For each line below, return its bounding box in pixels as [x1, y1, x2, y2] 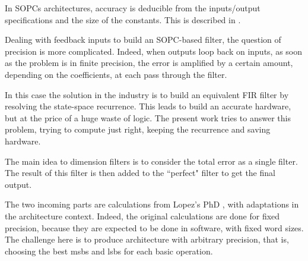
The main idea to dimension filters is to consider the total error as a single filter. [5, 155, 298, 167]
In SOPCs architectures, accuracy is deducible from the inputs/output [5, 2, 261, 14]
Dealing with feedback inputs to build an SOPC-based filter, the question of [5, 33, 281, 46]
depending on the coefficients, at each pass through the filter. [5, 68, 227, 80]
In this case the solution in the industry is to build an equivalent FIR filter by [5, 88, 289, 100]
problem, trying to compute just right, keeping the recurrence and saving [5, 123, 271, 136]
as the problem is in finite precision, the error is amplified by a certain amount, [5, 56, 293, 69]
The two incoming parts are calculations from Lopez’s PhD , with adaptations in [5, 198, 299, 210]
